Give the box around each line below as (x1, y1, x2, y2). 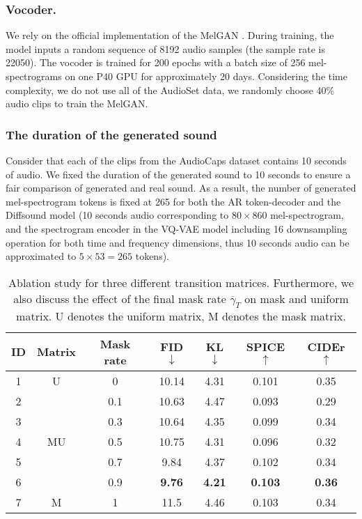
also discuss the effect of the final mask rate (13, 290, 226, 307)
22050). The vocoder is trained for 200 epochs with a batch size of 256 (6, 55, 306, 70)
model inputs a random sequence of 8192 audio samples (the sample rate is (6, 41, 326, 56)
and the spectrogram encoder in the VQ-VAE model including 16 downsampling (6, 221, 347, 235)
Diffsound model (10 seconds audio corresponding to (6, 208, 229, 222)
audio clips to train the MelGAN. (6, 96, 148, 111)
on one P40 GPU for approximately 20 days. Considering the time (65, 69, 347, 83)
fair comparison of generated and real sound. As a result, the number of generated (6, 180, 356, 195)
